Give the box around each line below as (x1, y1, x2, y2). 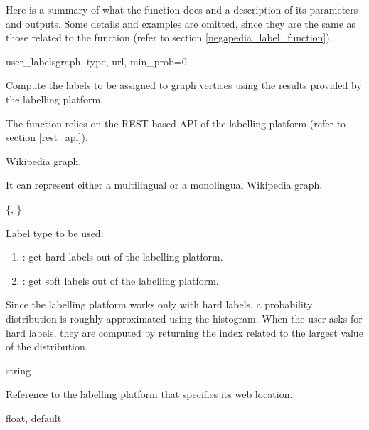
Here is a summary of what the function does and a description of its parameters (6, 2, 358, 16)
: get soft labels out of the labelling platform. (22, 273, 219, 288)
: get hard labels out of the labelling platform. (22, 249, 223, 264)
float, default (6, 410, 62, 425)
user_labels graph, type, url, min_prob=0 (6, 53, 187, 68)
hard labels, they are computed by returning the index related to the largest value (6, 325, 363, 340)
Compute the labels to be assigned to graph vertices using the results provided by (6, 78, 362, 93)
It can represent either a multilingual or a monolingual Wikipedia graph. (6, 177, 323, 192)
